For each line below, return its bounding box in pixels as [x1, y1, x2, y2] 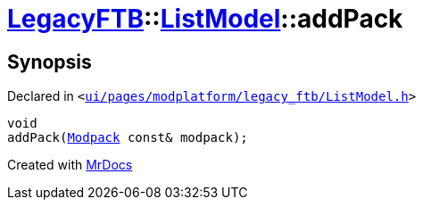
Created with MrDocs [7, 157, 133, 173]
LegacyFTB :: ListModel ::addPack [7, 4, 403, 34]
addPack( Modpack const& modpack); [7, 130, 248, 145]
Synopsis [7, 50, 92, 73]
